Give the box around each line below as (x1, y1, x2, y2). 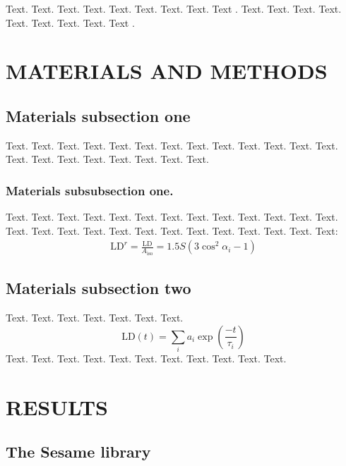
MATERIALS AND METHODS (6, 56, 328, 85)
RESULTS (6, 392, 108, 421)
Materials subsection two (6, 277, 191, 299)
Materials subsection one (6, 104, 191, 126)
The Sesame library (6, 441, 151, 462)
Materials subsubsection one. (6, 181, 174, 199)
